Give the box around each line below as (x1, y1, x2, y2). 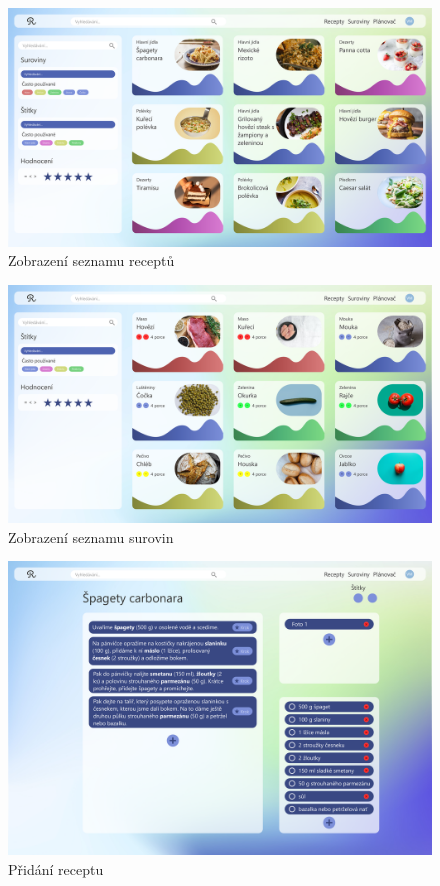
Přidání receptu (8, 858, 104, 879)
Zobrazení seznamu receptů (8, 250, 175, 271)
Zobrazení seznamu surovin (8, 526, 174, 547)
